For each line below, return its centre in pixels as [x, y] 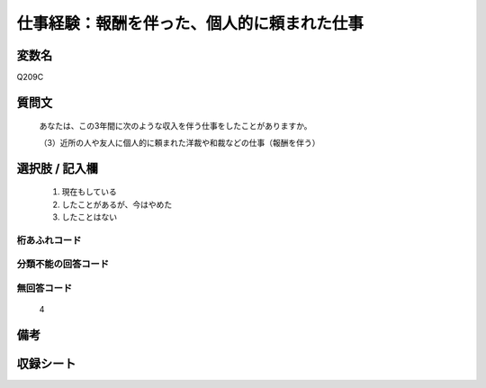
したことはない [89, 217]
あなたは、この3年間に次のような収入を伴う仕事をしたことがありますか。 [175, 126]
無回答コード [45, 288]
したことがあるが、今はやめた [117, 204]
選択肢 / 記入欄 [58, 168]
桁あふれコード [49, 240]
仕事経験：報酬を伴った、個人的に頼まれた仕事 [190, 23]
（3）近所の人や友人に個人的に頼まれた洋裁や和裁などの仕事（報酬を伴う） [180, 142]
